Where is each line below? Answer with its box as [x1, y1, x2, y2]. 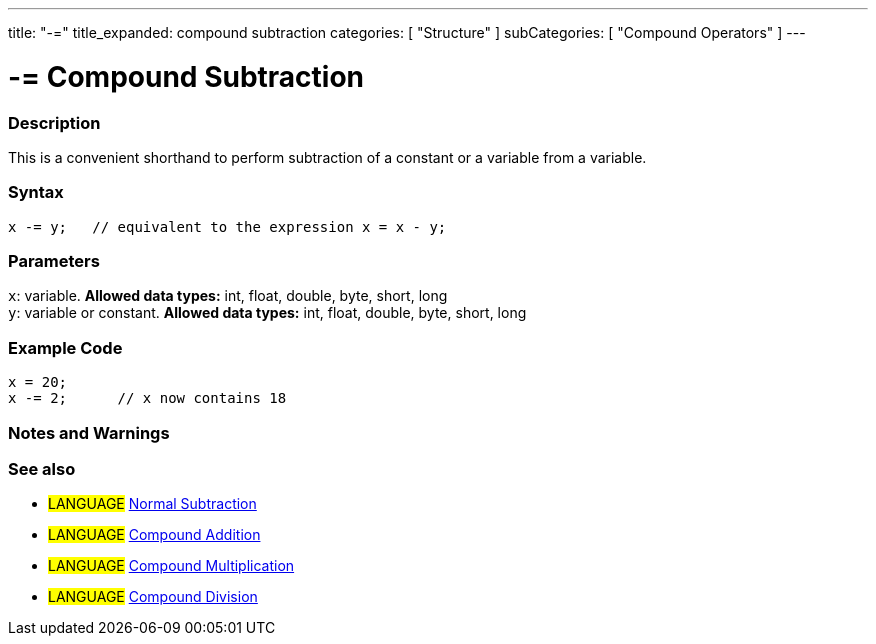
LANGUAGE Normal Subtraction [48, 495, 257, 513]
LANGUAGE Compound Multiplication [48, 557, 295, 575]
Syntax [8, 182, 64, 203]
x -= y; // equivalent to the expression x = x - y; [8, 218, 447, 235]
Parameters [8, 251, 100, 271]
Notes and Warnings [8, 422, 170, 443]
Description [8, 112, 101, 133]
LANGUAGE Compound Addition [48, 526, 261, 544]
